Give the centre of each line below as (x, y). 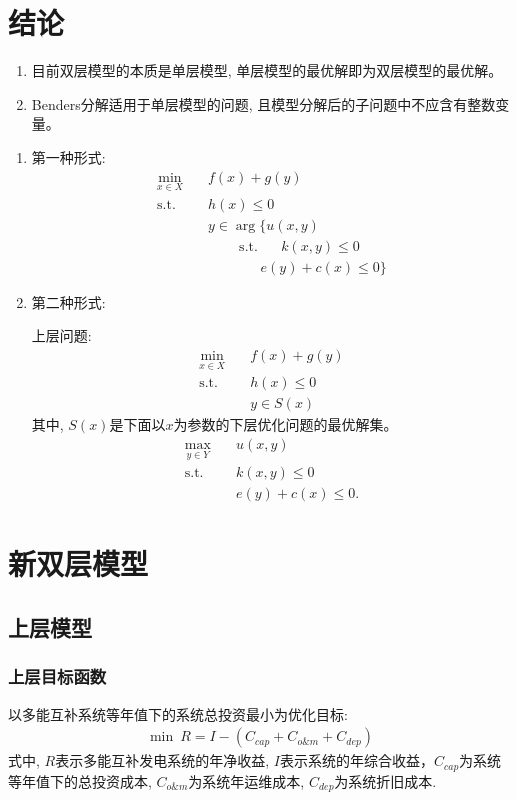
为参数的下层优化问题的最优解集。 (285, 424)
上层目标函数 (57, 676)
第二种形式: (68, 301)
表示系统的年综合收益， (356, 760)
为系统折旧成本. (385, 780)
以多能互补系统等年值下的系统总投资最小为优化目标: (178, 713)
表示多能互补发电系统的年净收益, (162, 760)
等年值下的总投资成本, (80, 780)
